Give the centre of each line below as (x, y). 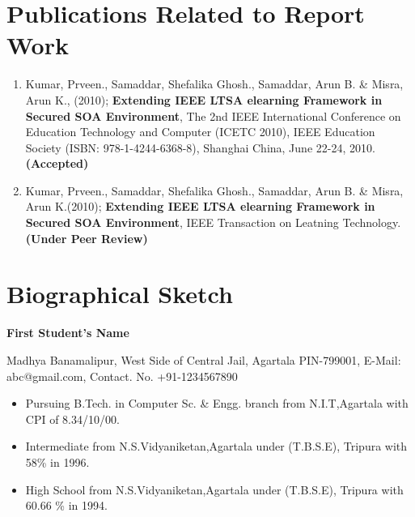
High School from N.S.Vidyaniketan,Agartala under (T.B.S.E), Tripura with (214, 489)
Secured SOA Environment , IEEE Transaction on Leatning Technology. (213, 222)
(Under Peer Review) (87, 238)
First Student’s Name (68, 333)
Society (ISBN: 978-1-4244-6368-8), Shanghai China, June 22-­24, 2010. (200, 147)
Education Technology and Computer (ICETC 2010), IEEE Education (200, 132)
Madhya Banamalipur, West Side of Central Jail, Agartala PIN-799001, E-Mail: (204, 359)
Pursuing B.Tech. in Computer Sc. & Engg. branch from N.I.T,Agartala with (217, 403)
